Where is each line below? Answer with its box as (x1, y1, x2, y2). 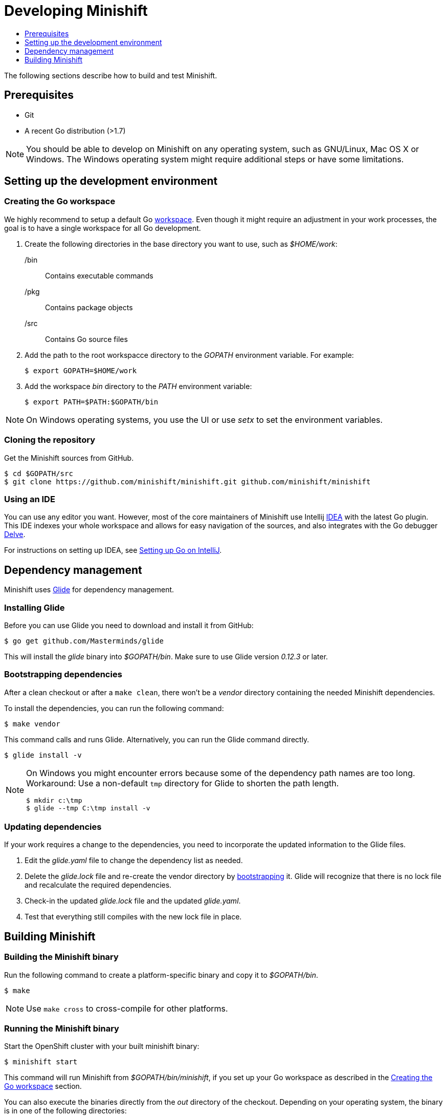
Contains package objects (45, 303, 133, 312)
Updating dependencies (4, 822, 102, 832)
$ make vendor (4, 719, 60, 728)
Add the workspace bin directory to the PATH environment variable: (25, 381, 252, 391)
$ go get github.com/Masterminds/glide (4, 636, 164, 645)
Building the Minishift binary (4, 952, 119, 962)
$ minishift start (4, 1058, 78, 1066)
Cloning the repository (4, 435, 95, 445)
